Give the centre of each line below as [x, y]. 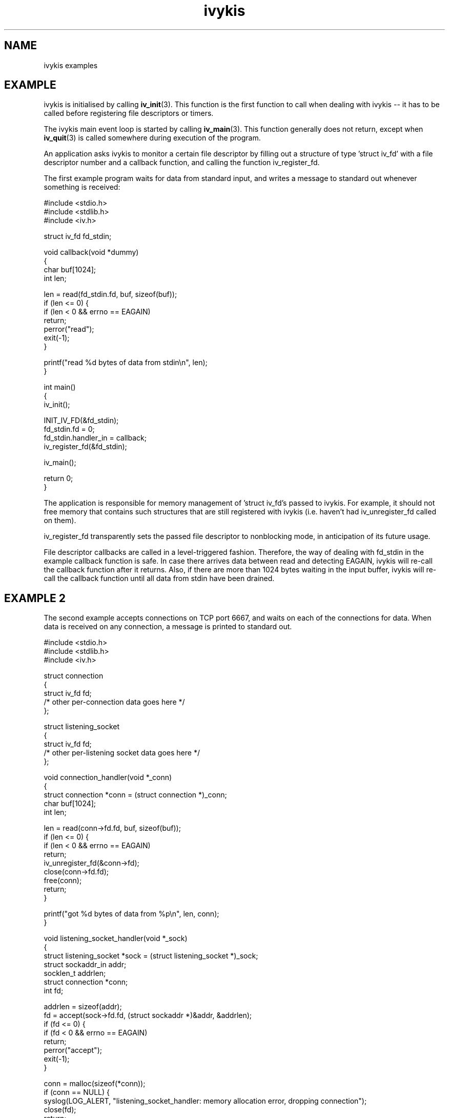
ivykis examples [71, 65]
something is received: [82, 187]
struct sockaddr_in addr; [85, 965]
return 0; [58, 478]
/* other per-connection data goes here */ [114, 702]
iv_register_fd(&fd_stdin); [85, 447]
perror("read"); [69, 329]
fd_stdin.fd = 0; [69, 429]
